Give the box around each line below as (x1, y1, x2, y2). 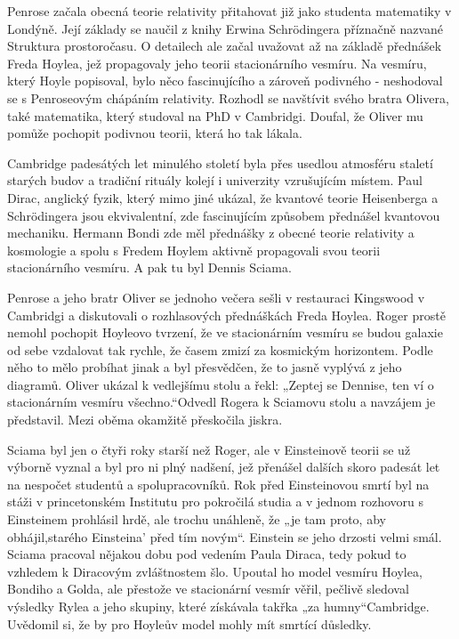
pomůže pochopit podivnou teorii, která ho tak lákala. (7, 124, 302, 142)
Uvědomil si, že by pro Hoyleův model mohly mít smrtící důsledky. (7, 614, 372, 633)
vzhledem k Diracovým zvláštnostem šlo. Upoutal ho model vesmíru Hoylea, (7, 562, 423, 580)
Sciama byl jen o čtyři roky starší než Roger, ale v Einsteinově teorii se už (7, 440, 411, 458)
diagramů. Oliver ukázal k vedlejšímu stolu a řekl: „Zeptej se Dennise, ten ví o (7, 375, 434, 393)
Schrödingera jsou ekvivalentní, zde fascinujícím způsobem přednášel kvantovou (7, 206, 440, 224)
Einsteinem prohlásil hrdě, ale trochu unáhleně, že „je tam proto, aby (7, 510, 386, 529)
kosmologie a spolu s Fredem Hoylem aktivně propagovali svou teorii (7, 240, 381, 259)
